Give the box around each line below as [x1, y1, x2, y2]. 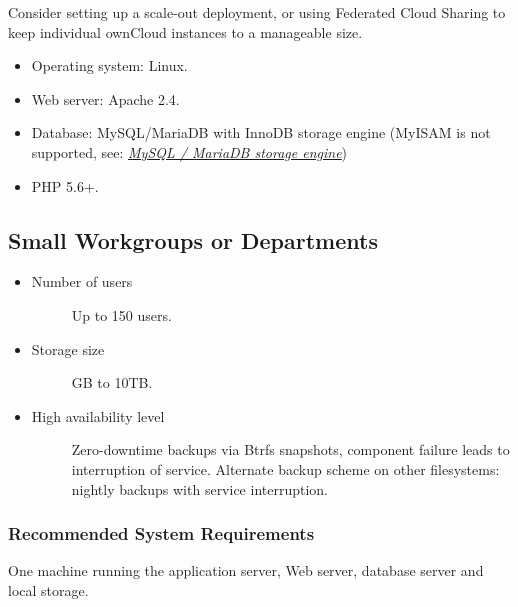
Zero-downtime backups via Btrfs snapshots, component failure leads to [71, 439, 510, 460]
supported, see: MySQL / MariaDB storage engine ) [31, 141, 348, 162]
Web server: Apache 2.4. [31, 88, 180, 109]
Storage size [31, 338, 105, 359]
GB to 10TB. [71, 372, 153, 393]
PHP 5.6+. [31, 175, 99, 196]
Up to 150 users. [71, 304, 172, 325]
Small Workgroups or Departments [8, 224, 378, 255]
